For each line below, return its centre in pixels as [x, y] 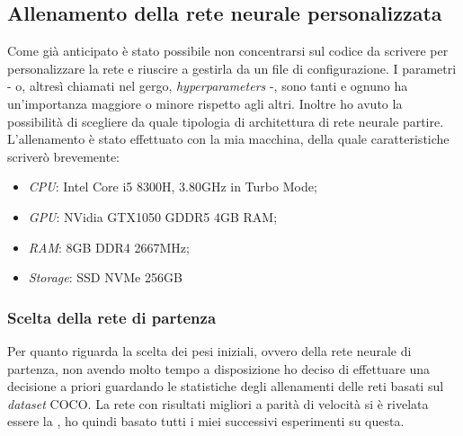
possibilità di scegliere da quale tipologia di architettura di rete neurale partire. [226, 121]
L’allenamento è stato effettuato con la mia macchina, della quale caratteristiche [228, 139]
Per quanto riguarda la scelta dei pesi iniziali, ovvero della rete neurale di [209, 350]
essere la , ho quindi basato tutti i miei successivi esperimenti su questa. [206, 421]
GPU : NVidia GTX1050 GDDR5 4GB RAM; [153, 216]
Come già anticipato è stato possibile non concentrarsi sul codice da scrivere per [228, 51]
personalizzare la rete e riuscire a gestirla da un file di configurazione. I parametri [232, 68]
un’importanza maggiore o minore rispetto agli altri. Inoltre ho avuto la [205, 103]
